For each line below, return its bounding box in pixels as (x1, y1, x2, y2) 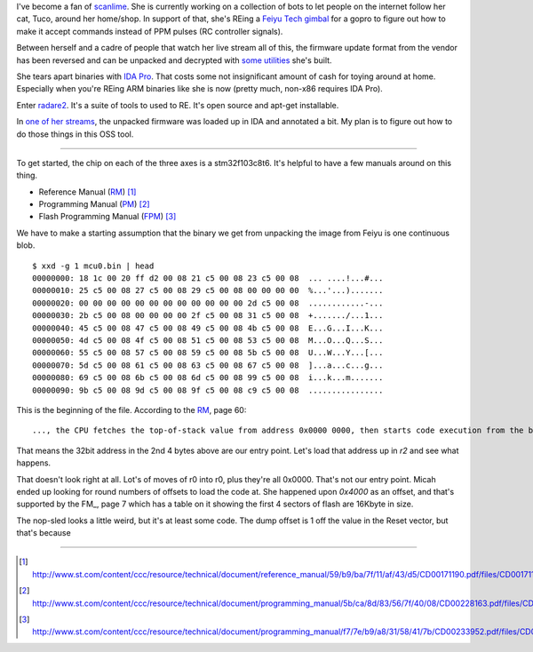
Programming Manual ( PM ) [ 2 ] (38, 199, 150, 210)
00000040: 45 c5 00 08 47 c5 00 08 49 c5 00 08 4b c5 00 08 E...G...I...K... (32, 322, 384, 333)
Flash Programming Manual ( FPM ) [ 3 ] (38, 211, 177, 222)
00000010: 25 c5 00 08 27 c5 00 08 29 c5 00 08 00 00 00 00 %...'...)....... (32, 285, 384, 296)
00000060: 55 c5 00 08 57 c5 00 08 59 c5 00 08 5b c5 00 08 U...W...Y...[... (32, 347, 384, 358)
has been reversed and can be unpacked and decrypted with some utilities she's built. (16, 54, 332, 66)
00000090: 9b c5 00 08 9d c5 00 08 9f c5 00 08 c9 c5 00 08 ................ (32, 385, 384, 395)
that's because (16, 528, 71, 538)
